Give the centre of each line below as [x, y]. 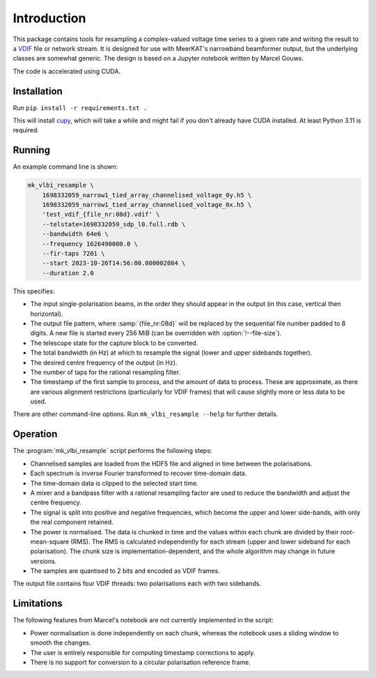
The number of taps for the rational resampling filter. [105, 372]
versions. [44, 561]
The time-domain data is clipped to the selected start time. [114, 483]
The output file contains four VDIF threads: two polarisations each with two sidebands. [137, 584]
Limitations [38, 604]
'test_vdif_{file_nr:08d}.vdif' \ [101, 215]
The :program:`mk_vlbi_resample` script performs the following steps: [112, 451]
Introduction [49, 18]
